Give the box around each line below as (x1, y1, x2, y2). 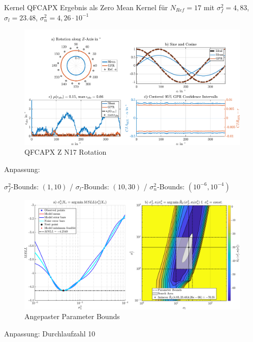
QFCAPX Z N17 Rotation (24, 147, 107, 157)
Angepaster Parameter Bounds (24, 311, 120, 322)
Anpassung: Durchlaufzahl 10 (4, 328, 96, 338)
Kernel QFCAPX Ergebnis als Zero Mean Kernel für (4, 2, 168, 12)
